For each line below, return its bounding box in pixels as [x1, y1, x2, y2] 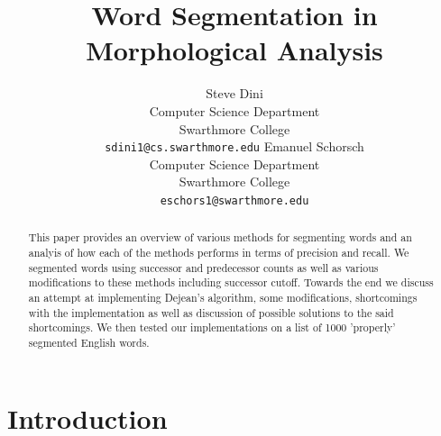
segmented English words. [28, 334, 150, 350]
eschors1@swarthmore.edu [160, 194, 309, 207]
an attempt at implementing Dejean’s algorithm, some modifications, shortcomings [28, 290, 418, 305]
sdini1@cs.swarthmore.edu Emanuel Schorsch [105, 137, 364, 156]
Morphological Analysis [86, 32, 383, 68]
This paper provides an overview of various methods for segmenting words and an [28, 230, 412, 245]
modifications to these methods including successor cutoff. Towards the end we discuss [28, 275, 434, 290]
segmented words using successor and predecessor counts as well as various [28, 259, 379, 275]
